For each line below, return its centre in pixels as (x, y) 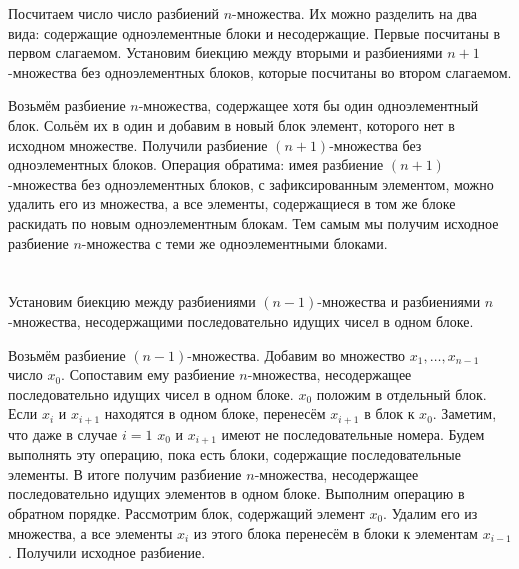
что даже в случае (63, 433)
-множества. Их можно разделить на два (355, 13)
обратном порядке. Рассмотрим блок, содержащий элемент (186, 512)
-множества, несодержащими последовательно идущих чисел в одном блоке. (241, 320)
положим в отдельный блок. (401, 393)
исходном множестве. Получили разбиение (138, 144)
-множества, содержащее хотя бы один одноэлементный (308, 105)
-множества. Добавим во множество (296, 354)
